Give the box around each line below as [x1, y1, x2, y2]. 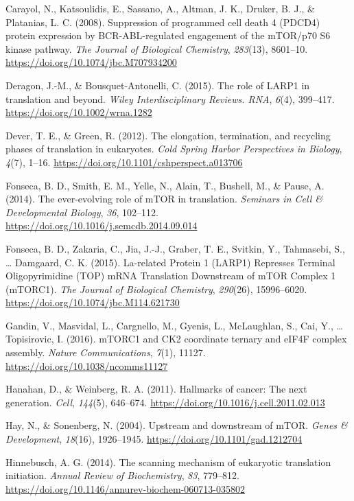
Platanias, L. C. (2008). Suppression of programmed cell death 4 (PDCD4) [5, 14, 320, 29]
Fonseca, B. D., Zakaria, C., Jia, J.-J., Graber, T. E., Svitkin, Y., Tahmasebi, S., [5, 241, 345, 255]
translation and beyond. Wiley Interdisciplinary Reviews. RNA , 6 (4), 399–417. [5, 91, 335, 106]
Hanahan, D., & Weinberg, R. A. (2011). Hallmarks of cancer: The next [5, 382, 307, 396]
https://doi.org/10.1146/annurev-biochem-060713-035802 [5, 481, 246, 496]
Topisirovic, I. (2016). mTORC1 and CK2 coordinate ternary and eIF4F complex [5, 331, 347, 346]
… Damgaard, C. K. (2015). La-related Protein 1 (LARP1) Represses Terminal [5, 255, 335, 269]
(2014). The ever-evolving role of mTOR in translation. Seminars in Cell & [5, 191, 322, 206]
